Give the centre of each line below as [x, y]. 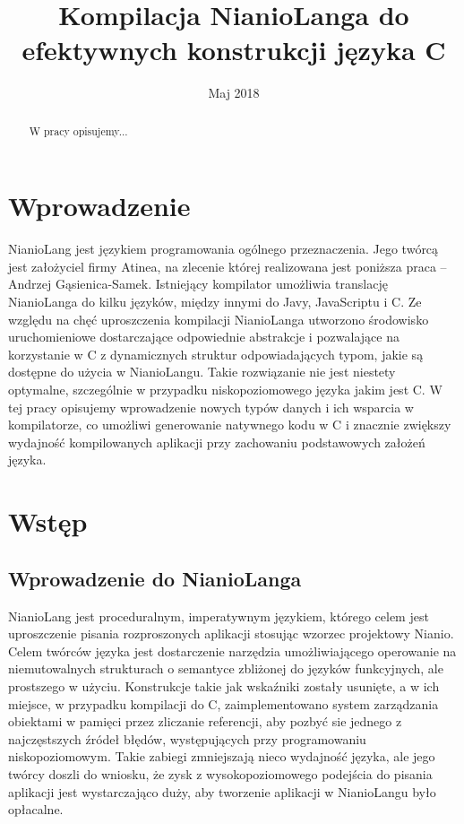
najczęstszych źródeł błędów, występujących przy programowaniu [187, 738]
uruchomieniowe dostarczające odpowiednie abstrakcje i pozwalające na [204, 337]
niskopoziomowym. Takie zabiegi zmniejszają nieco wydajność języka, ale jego [222, 756]
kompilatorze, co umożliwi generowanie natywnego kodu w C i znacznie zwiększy [230, 425]
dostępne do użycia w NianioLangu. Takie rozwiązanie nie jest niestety [202, 372]
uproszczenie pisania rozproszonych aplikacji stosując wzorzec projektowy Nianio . [231, 633]
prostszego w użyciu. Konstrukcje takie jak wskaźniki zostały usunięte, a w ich [224, 685]
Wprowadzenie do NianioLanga [155, 578]
